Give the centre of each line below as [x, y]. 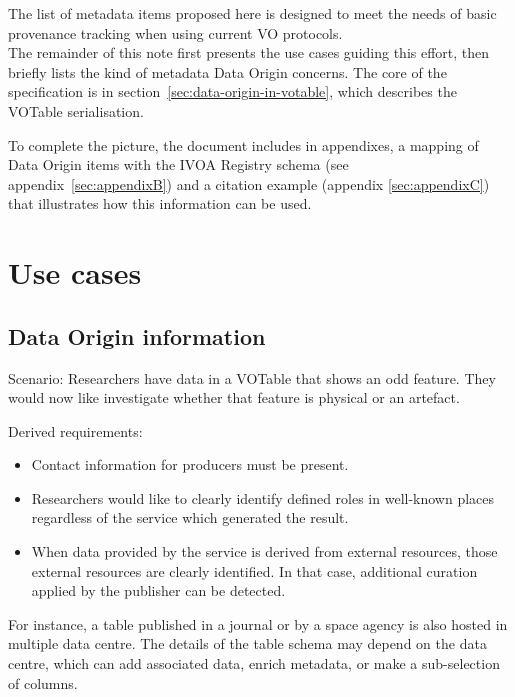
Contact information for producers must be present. [190, 464]
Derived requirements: [75, 430]
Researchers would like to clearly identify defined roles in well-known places [263, 497]
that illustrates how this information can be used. [160, 203]
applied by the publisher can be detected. [158, 590]
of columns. [43, 682]
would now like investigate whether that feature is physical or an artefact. [234, 397]
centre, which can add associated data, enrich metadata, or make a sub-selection [254, 663]
